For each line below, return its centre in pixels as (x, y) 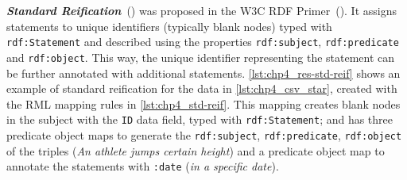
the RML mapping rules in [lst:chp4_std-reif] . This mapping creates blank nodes (203, 103)
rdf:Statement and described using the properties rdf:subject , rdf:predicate (203, 42)
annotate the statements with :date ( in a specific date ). (143, 166)
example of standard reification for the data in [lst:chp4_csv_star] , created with (202, 88)
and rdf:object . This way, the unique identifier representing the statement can (201, 57)
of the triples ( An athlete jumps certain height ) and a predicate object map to (196, 150)
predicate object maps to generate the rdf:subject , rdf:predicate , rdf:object (204, 134)
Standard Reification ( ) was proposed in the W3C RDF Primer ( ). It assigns (202, 10)
